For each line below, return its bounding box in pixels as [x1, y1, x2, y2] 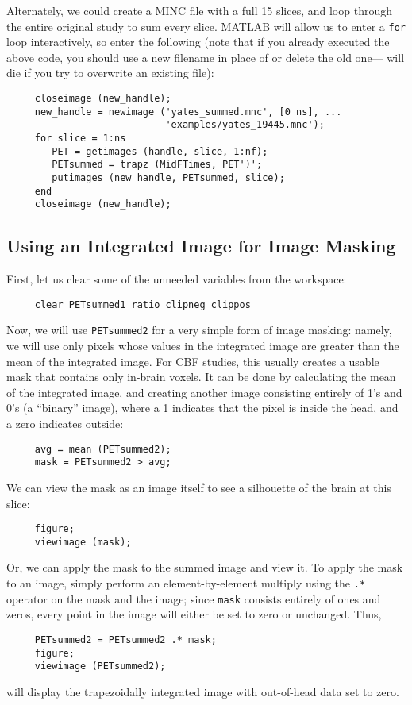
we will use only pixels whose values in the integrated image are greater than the [6, 337, 399, 354]
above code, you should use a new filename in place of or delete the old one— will [6, 48, 405, 65]
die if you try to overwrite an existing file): [6, 64, 214, 81]
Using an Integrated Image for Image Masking [6, 233, 396, 258]
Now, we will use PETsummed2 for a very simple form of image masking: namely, [6, 322, 392, 338]
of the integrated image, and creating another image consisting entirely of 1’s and [6, 383, 402, 400]
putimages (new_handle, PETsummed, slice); [52, 171, 285, 183]
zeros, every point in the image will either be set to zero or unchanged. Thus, [6, 606, 382, 622]
